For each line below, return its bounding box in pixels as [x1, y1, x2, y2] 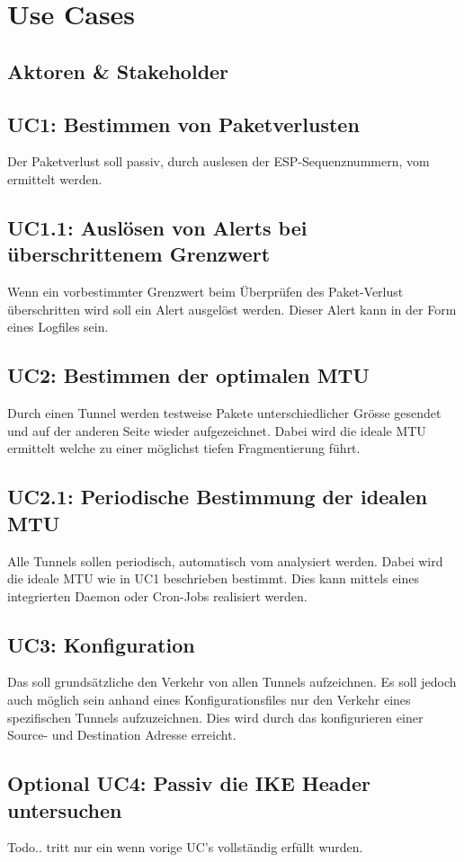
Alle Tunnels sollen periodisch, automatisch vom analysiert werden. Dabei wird [7, 551, 443, 570]
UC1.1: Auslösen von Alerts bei [7, 213, 308, 241]
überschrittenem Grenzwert [7, 240, 271, 268]
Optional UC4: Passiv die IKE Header [7, 769, 370, 797]
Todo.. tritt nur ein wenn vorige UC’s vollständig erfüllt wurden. [7, 838, 363, 857]
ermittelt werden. [7, 169, 103, 188]
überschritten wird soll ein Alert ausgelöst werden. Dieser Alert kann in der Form [7, 299, 457, 318]
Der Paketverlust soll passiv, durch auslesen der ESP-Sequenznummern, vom [7, 152, 430, 171]
